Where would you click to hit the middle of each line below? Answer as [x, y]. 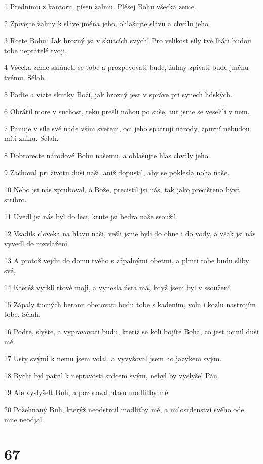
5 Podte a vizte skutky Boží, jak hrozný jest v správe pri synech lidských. [118, 94]
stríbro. [15, 199]
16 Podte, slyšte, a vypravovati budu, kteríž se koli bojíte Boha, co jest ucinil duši [131, 331]
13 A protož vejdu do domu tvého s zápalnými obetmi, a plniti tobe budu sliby [127, 260]
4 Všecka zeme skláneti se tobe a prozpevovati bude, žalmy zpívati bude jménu [126, 67]
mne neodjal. [24, 419]
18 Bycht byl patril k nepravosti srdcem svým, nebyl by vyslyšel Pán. [112, 375]
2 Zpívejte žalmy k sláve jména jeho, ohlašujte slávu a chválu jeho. [107, 23]
